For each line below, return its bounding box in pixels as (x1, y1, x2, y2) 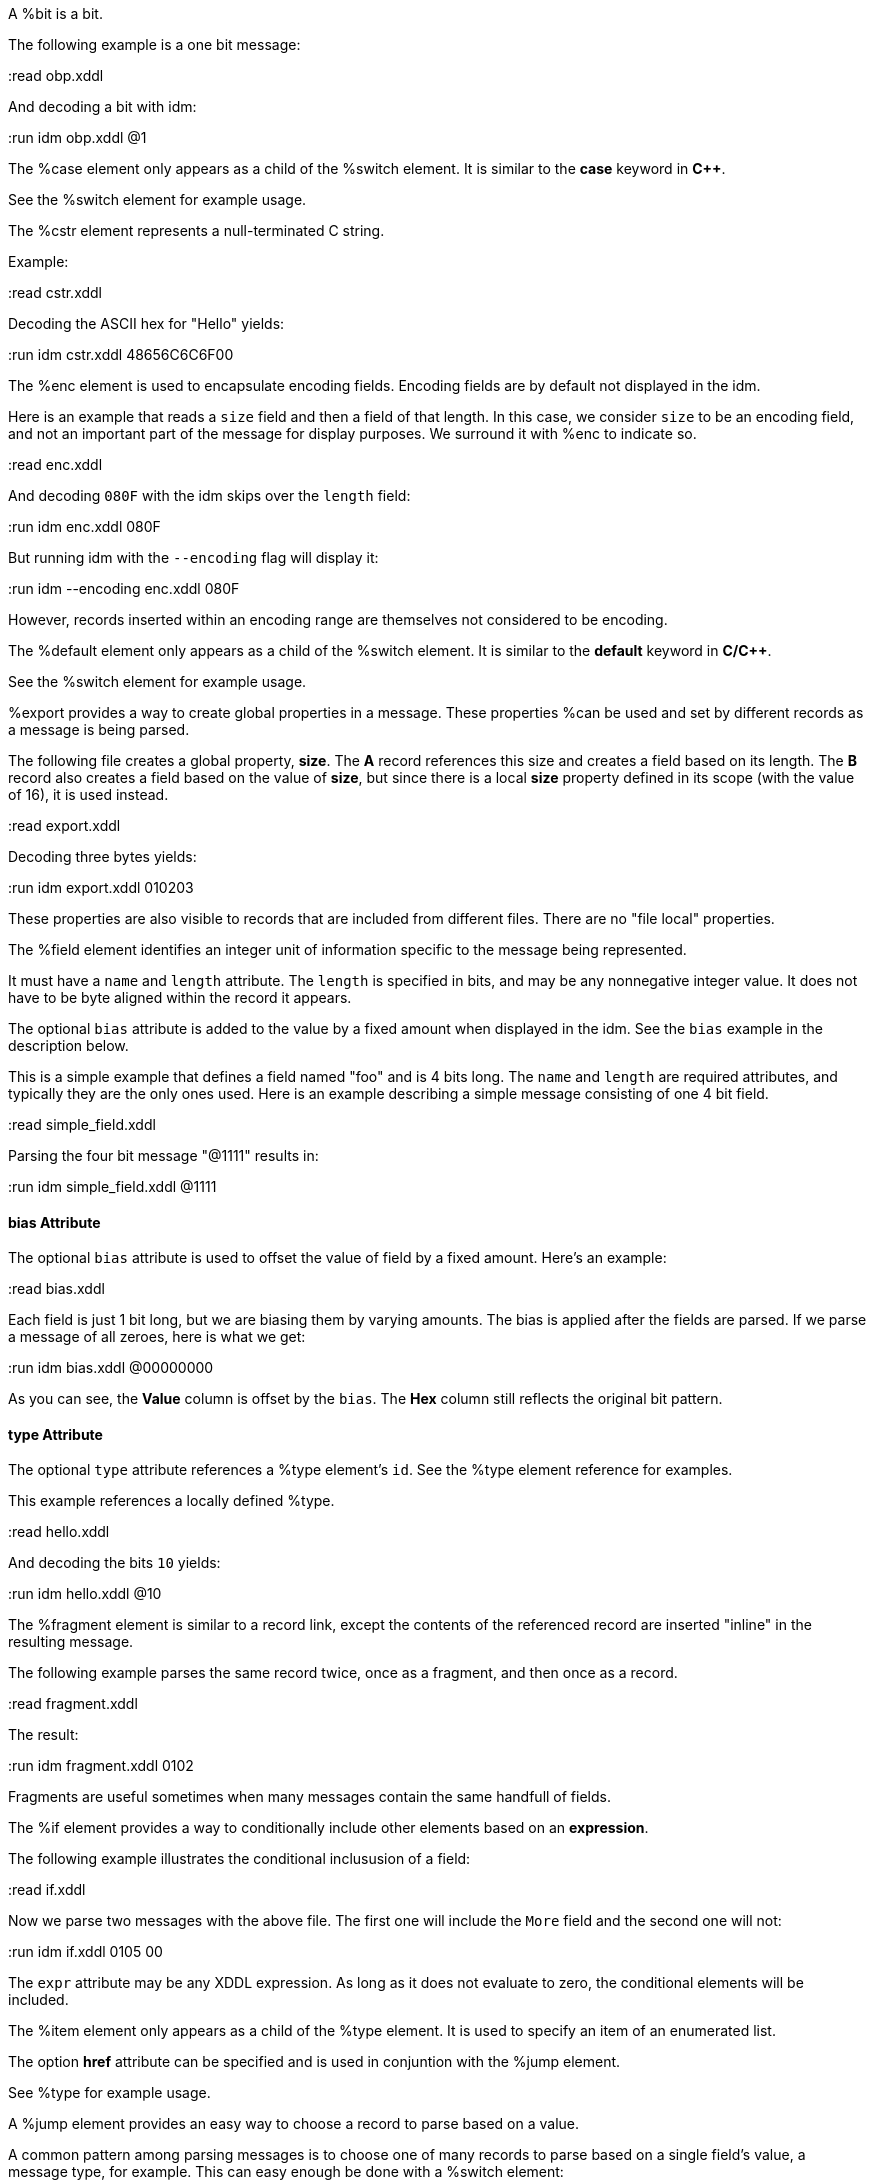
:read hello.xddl (8, 1523, 110, 1541)
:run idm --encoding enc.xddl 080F (8, 580, 240, 597)
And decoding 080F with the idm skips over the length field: (8, 487, 411, 504)
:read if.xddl (8, 1881, 86, 1899)
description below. (8, 1037, 129, 1054)
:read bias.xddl (8, 1280, 105, 1298)
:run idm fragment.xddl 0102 (8, 1757, 194, 1775)
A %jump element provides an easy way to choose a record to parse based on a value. (8, 2115, 580, 2133)
